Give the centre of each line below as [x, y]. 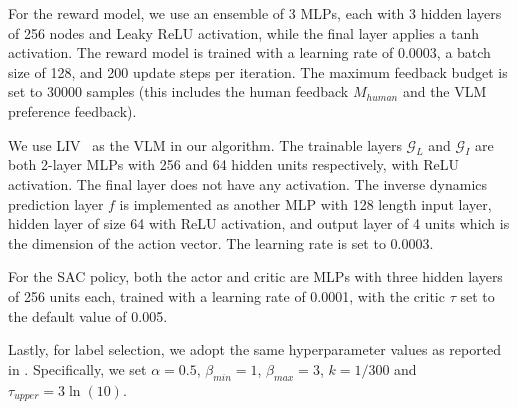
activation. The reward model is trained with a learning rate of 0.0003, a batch [249, 52]
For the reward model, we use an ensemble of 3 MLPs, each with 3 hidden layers [255, 13]
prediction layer [56, 203]
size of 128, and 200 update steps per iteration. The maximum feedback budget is [258, 71]
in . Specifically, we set [77, 368]
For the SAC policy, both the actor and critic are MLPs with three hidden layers [255, 276]
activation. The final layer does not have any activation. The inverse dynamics [248, 183]
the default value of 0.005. [88, 315]
